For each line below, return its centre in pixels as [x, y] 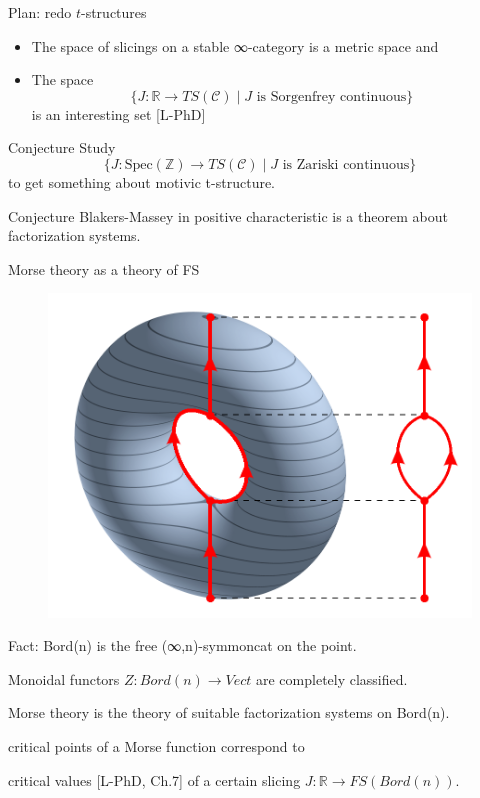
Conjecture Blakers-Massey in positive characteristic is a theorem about [228, 215]
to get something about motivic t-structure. [142, 181]
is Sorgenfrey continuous [331, 96]
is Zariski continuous [346, 164]
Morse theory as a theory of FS [104, 268]
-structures [113, 12]
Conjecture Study [62, 147]
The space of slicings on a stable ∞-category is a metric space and [235, 45]
